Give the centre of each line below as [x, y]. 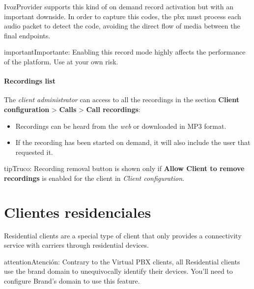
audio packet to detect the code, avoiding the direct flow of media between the [122, 26]
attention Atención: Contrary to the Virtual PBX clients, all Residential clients [122, 261]
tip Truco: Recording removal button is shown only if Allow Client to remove [124, 168]
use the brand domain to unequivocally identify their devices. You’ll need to [118, 271]
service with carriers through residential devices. [76, 245]
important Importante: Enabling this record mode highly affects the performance [125, 52]
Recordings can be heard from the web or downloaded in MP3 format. [121, 126]
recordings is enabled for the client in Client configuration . [94, 178]
